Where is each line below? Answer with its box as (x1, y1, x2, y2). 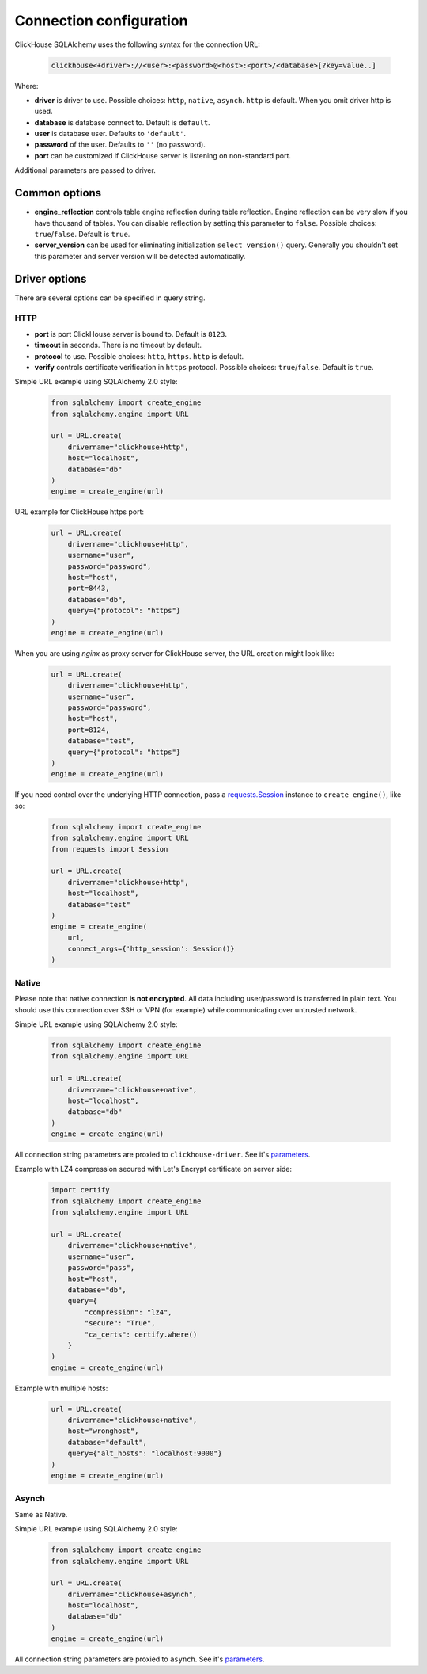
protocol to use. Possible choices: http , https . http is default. (34, 351, 244, 360)
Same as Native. (14, 1509, 68, 1519)
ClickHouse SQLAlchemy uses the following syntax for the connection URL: (14, 40, 261, 49)
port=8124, (67, 725, 110, 734)
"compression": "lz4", (84, 1307, 173, 1317)
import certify (51, 1185, 110, 1195)
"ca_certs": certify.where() (84, 1329, 198, 1339)
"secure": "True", (84, 1319, 156, 1328)
